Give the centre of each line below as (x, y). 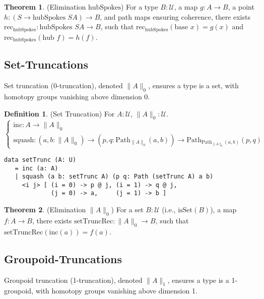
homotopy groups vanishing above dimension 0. (77, 97)
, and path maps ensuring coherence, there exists (175, 16)
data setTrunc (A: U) (40, 160)
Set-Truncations (46, 64)
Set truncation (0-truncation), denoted (63, 85)
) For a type (139, 7)
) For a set (127, 210)
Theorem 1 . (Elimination (45, 7)
